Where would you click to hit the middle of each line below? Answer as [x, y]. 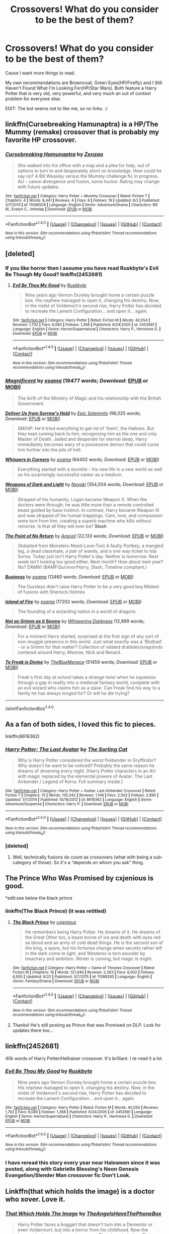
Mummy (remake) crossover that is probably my [82, 132]
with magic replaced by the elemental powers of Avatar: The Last [85, 777]
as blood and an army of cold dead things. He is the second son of [94, 943]
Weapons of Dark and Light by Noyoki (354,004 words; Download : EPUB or [84, 484]
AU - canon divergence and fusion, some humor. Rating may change [89, 181]
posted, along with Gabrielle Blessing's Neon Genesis [72, 1169]
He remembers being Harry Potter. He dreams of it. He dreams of [93, 932]
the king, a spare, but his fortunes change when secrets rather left [94, 948]
